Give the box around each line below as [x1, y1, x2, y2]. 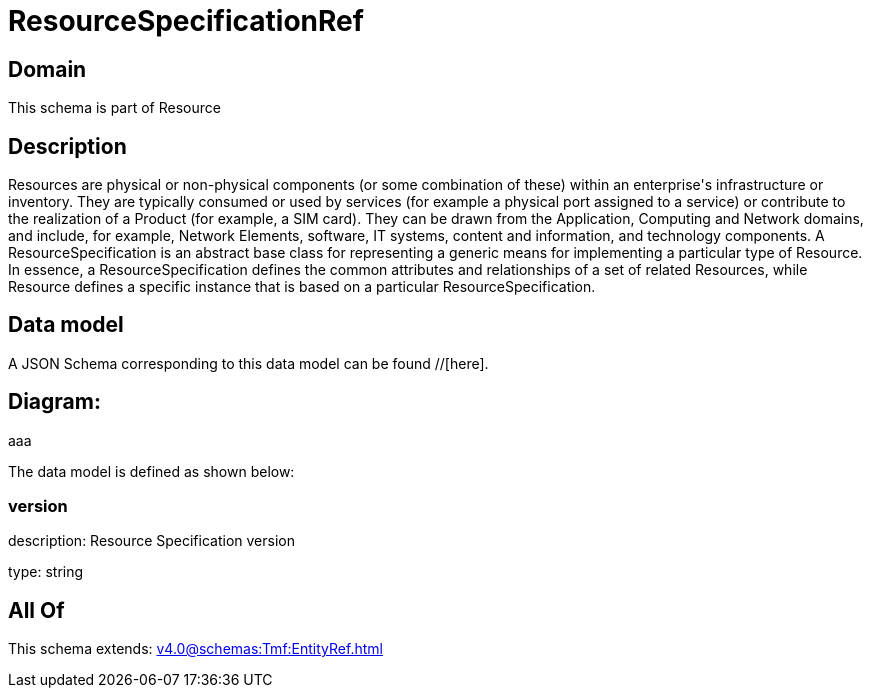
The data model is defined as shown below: [8, 462, 295, 480]
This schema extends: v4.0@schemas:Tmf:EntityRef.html [8, 640, 383, 658]
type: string [8, 563, 84, 581]
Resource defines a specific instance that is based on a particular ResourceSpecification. [8, 278, 596, 296]
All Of [8, 597, 65, 623]
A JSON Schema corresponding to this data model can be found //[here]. [8, 354, 489, 372]
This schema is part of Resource [8, 99, 221, 117]
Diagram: [8, 389, 101, 415]
